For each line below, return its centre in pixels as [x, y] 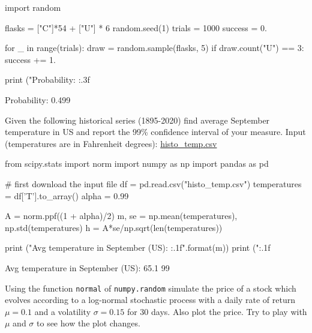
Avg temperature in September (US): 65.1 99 [87, 267]
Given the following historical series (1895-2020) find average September [137, 120]
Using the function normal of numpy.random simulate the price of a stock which [151, 288]
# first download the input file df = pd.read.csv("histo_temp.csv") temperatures [153, 183]
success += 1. [30, 59]
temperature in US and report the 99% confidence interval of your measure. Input [155, 132]
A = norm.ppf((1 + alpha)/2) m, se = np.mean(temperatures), [121, 216]
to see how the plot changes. [88, 323]
